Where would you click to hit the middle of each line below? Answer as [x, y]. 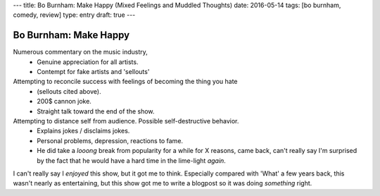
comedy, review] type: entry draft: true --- [74, 15]
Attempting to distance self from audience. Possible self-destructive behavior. [126, 121]
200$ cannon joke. [64, 102]
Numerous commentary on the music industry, [80, 52]
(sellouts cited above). [69, 91]
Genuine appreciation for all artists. [88, 62]
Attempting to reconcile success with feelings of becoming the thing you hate [125, 82]
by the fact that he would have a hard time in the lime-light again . [132, 160]
